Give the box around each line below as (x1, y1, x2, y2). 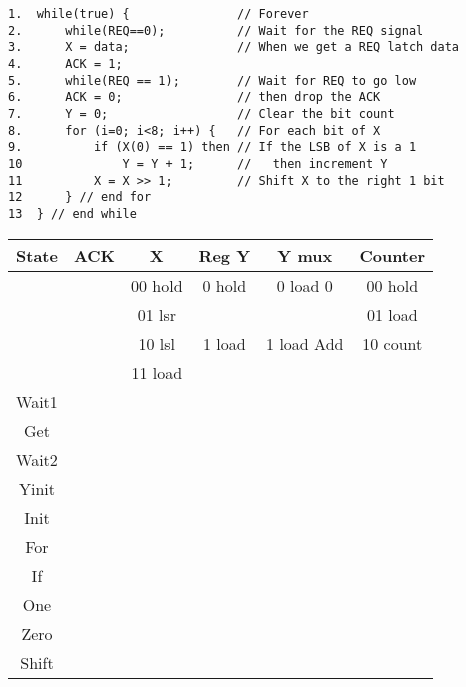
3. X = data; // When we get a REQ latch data (8, 40, 460, 55)
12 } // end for (8, 190, 152, 205)
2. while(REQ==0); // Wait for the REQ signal (8, 23, 424, 38)
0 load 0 (276, 273, 333, 297)
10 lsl (138, 331, 176, 355)
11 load (131, 360, 183, 384)
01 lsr (137, 302, 176, 326)
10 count (362, 331, 423, 355)
